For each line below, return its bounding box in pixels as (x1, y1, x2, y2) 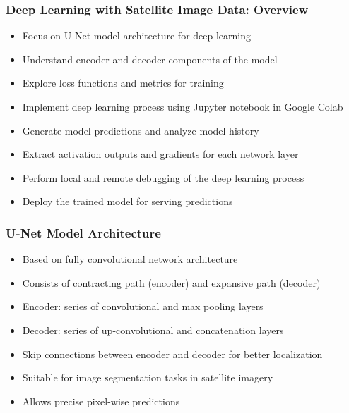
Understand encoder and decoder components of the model (22, 51, 278, 66)
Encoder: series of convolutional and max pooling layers (22, 299, 264, 314)
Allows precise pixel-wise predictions (22, 393, 180, 408)
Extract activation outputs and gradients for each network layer (22, 147, 299, 161)
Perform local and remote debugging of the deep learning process (22, 170, 304, 185)
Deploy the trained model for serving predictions (22, 194, 233, 209)
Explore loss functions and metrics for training (22, 75, 224, 90)
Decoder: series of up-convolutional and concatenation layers (22, 322, 284, 337)
